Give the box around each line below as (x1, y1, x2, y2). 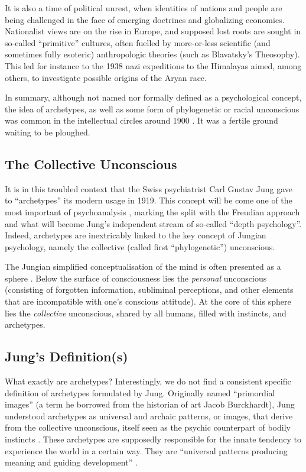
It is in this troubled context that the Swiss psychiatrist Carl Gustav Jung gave (5, 182, 293, 195)
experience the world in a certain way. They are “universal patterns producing (5, 444, 288, 457)
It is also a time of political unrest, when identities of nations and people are (5, 2, 282, 14)
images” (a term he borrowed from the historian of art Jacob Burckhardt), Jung (5, 398, 295, 410)
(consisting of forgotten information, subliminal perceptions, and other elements (5, 283, 294, 296)
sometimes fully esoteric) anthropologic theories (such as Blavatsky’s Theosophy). (5, 48, 300, 60)
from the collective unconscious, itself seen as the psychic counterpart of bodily (5, 421, 291, 434)
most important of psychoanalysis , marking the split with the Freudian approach (5, 205, 300, 218)
